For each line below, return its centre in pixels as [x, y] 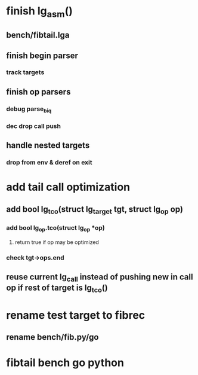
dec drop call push [34, 126]
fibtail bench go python [65, 363]
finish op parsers [38, 92]
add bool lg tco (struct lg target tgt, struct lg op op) [95, 210]
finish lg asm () [40, 12]
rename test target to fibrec [76, 315]
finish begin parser [42, 55]
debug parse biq [29, 109]
